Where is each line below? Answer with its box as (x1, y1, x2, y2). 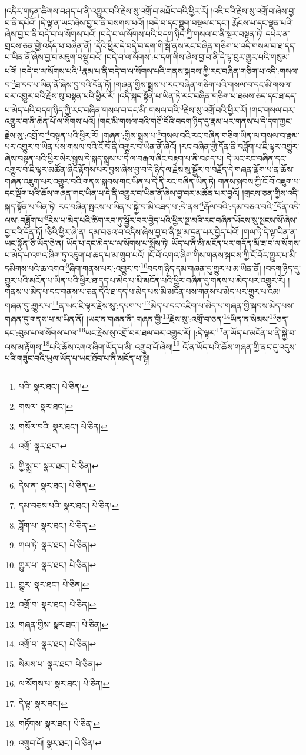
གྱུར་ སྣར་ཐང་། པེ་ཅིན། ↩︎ (18, 578, 89, 591)
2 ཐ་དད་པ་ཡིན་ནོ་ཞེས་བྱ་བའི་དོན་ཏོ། (11, 77, 111, 90)
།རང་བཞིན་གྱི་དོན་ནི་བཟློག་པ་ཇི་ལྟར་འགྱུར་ (179, 140, 300, 153)
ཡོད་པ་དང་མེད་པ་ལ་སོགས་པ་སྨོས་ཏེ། (66, 237, 169, 249)
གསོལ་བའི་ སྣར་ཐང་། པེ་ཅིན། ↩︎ (18, 420, 108, 432)
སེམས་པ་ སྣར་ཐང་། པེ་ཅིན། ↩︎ (18, 657, 102, 670)
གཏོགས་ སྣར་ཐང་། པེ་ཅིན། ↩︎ (18, 717, 100, 729)
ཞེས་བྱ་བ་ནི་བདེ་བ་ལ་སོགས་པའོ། (5, 28, 97, 40)
